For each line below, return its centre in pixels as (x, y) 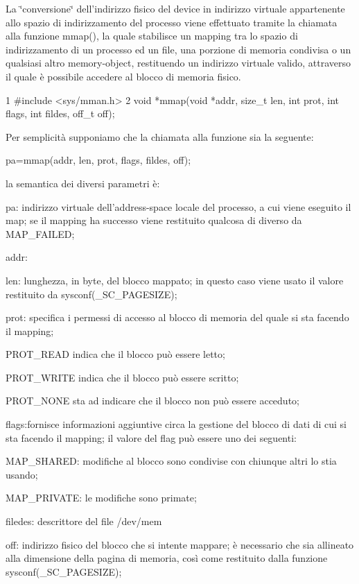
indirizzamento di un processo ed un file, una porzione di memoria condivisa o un (178, 49)
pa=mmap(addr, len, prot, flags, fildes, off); (98, 160)
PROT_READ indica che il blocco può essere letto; (115, 354)
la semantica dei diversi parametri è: (83, 183)
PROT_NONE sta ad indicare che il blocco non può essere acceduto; (152, 401)
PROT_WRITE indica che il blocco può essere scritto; (122, 377)
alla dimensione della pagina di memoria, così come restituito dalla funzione (167, 558)
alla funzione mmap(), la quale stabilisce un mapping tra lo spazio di (152, 36)
